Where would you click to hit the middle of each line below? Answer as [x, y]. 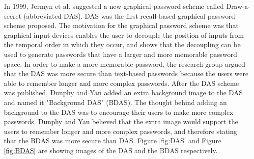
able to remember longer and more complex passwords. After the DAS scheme [122, 83]
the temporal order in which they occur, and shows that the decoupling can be [122, 44]
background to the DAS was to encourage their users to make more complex [119, 112]
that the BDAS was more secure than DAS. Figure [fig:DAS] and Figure [113, 141]
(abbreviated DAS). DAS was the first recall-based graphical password [129, 15]
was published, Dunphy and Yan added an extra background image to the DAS [124, 93]
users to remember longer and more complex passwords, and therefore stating [121, 131]
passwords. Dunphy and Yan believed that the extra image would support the [121, 121]
